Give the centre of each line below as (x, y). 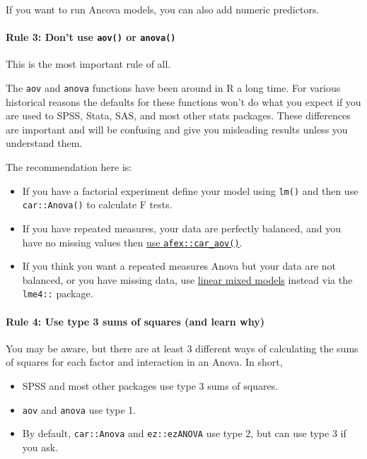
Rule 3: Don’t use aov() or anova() (91, 37)
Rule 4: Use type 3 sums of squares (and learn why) (135, 321)
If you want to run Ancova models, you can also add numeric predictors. (163, 9)
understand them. (44, 143)
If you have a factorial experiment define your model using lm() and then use (190, 190)
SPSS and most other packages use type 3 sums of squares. (150, 386)
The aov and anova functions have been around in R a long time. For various (173, 88)
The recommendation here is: (69, 167)
